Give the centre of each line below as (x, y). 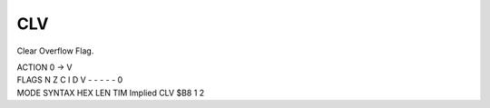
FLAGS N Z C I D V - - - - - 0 (70, 80)
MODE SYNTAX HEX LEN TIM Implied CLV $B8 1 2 (111, 93)
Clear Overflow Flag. (55, 51)
